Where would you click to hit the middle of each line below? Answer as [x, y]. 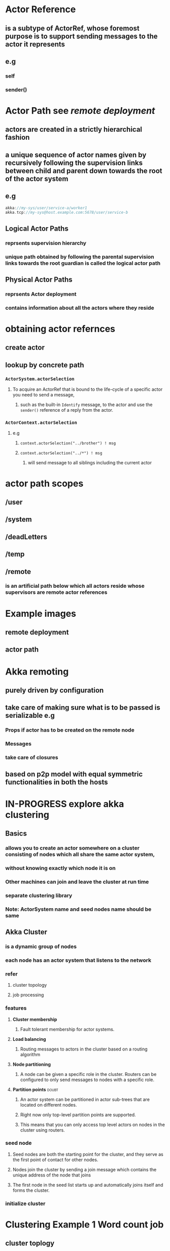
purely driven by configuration [55, 690]
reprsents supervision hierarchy [46, 243]
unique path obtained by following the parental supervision [80, 257]
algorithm [30, 1054]
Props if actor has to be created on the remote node [70, 730]
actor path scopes [44, 483]
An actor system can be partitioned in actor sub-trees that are [85, 1099]
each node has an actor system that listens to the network [78, 960]
